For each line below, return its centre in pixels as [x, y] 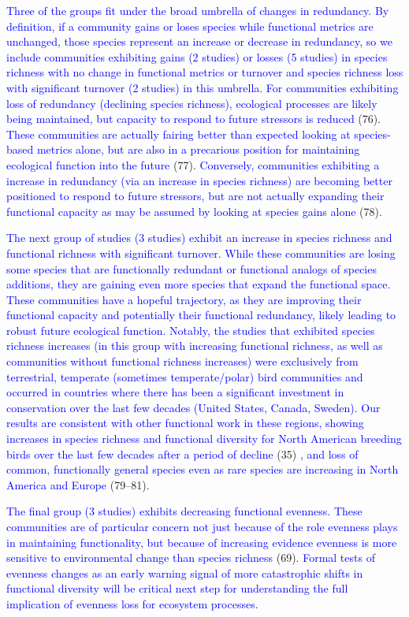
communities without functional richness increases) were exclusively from [182, 361]
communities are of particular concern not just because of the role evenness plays [202, 526]
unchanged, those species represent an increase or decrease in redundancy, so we [199, 41]
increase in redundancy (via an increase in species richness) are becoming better [199, 180]
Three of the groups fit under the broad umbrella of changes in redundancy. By [198, 10]
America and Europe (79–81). [78, 484]
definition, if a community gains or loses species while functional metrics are [190, 26]
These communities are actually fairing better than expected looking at [178, 134]
